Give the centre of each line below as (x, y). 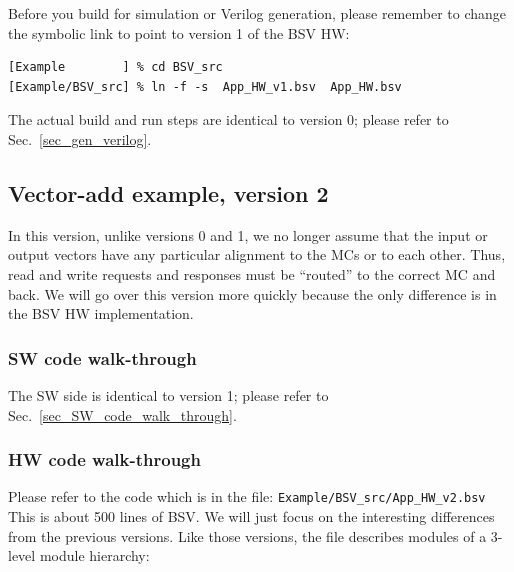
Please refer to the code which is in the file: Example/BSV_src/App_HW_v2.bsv (247, 496)
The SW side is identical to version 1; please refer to (168, 394)
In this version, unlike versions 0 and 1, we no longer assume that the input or (248, 234)
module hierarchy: (94, 555)
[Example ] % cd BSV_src (115, 67)
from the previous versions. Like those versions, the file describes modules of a (247, 535)
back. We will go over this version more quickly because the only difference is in (252, 293)
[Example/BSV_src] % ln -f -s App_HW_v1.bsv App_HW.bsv (205, 86)
